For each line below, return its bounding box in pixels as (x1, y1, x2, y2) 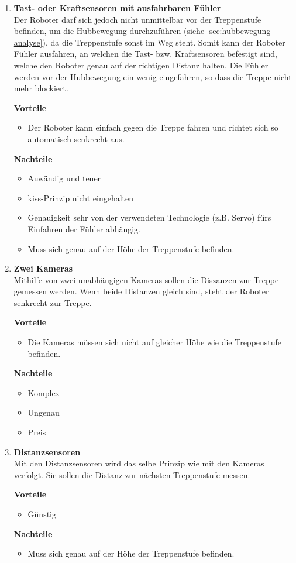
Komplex (27, 386, 60, 399)
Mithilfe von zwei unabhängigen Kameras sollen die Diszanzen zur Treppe (13, 273, 279, 286)
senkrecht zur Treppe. (13, 296, 92, 308)
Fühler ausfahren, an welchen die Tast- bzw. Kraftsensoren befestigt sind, (13, 47, 277, 60)
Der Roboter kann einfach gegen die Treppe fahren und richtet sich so (27, 121, 278, 133)
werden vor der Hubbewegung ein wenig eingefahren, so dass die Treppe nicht (13, 70, 292, 83)
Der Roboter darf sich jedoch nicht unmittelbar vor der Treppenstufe (13, 13, 261, 25)
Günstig (27, 508, 57, 520)
